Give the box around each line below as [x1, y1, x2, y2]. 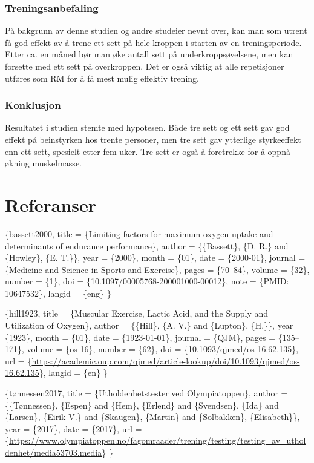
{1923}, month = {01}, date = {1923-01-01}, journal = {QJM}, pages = [5, 330, 276, 343]
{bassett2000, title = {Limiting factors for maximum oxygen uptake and [5, 227, 273, 240]
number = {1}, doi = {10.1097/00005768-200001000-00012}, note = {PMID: [5, 275, 289, 287]
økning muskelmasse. [5, 157, 82, 169]
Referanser [5, 192, 97, 217]
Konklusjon [5, 97, 61, 113]
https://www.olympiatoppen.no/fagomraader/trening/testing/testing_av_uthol [9, 434, 306, 447]
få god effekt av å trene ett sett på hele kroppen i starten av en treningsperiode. [5, 36, 302, 48]
